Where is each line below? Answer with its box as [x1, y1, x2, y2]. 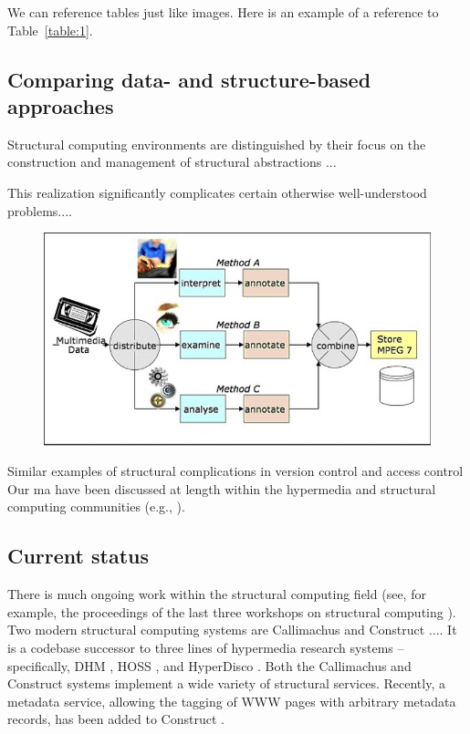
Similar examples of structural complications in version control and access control [7, 461, 464, 481]
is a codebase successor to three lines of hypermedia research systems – [7, 638, 404, 657]
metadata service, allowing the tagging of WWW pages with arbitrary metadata [7, 691, 456, 710]
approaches [7, 91, 114, 119]
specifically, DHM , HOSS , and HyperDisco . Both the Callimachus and [7, 656, 412, 675]
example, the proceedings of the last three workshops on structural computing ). [7, 602, 456, 621]
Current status [7, 542, 150, 570]
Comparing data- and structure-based [7, 65, 371, 93]
